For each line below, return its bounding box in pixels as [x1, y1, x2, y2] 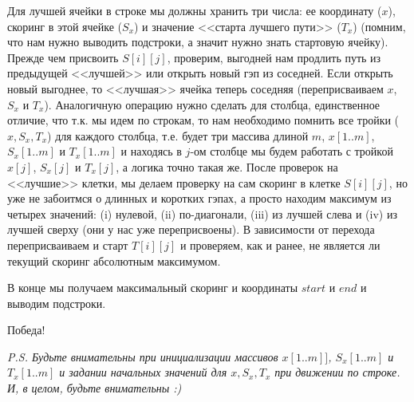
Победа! [7, 321, 45, 338]
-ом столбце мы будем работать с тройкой [190, 143, 393, 160]
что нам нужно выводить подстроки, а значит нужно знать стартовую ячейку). [7, 33, 388, 50]
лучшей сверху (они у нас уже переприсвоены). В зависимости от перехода [7, 221, 375, 238]
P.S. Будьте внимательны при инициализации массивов [7, 348, 278, 365]
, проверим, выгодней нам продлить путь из [167, 49, 381, 65]
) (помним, [353, 18, 406, 34]
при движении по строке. [274, 364, 400, 380]
